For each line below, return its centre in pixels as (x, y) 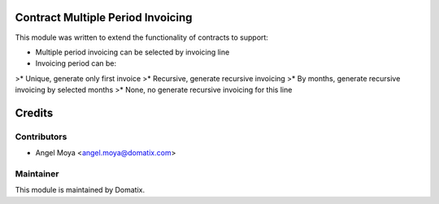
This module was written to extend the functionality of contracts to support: (141, 37)
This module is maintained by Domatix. (80, 190)
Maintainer (37, 174)
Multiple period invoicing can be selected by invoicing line (133, 52)
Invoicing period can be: (76, 63)
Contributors (41, 137)
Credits (34, 113)
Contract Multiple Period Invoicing (104, 17)
